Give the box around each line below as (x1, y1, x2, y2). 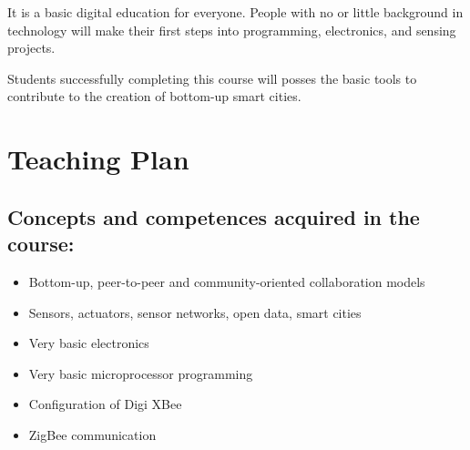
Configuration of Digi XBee (28, 394, 182, 414)
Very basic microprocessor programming (28, 363, 253, 383)
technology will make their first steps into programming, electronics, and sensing (7, 20, 456, 39)
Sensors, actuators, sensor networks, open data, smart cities (28, 302, 362, 322)
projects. (7, 38, 56, 57)
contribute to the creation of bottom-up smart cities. (7, 87, 301, 106)
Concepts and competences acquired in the (7, 202, 420, 230)
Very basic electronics (28, 333, 149, 353)
